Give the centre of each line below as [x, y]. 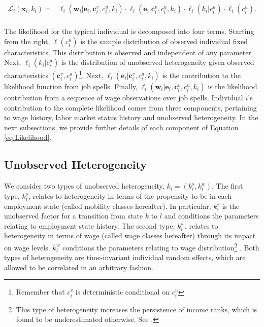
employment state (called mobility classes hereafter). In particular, [108, 206]
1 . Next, [91, 74]
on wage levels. [27, 247]
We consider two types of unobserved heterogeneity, [84, 186]
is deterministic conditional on [122, 292]
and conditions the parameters [211, 216]
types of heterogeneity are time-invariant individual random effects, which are [125, 257]
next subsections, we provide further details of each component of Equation [121, 127]
